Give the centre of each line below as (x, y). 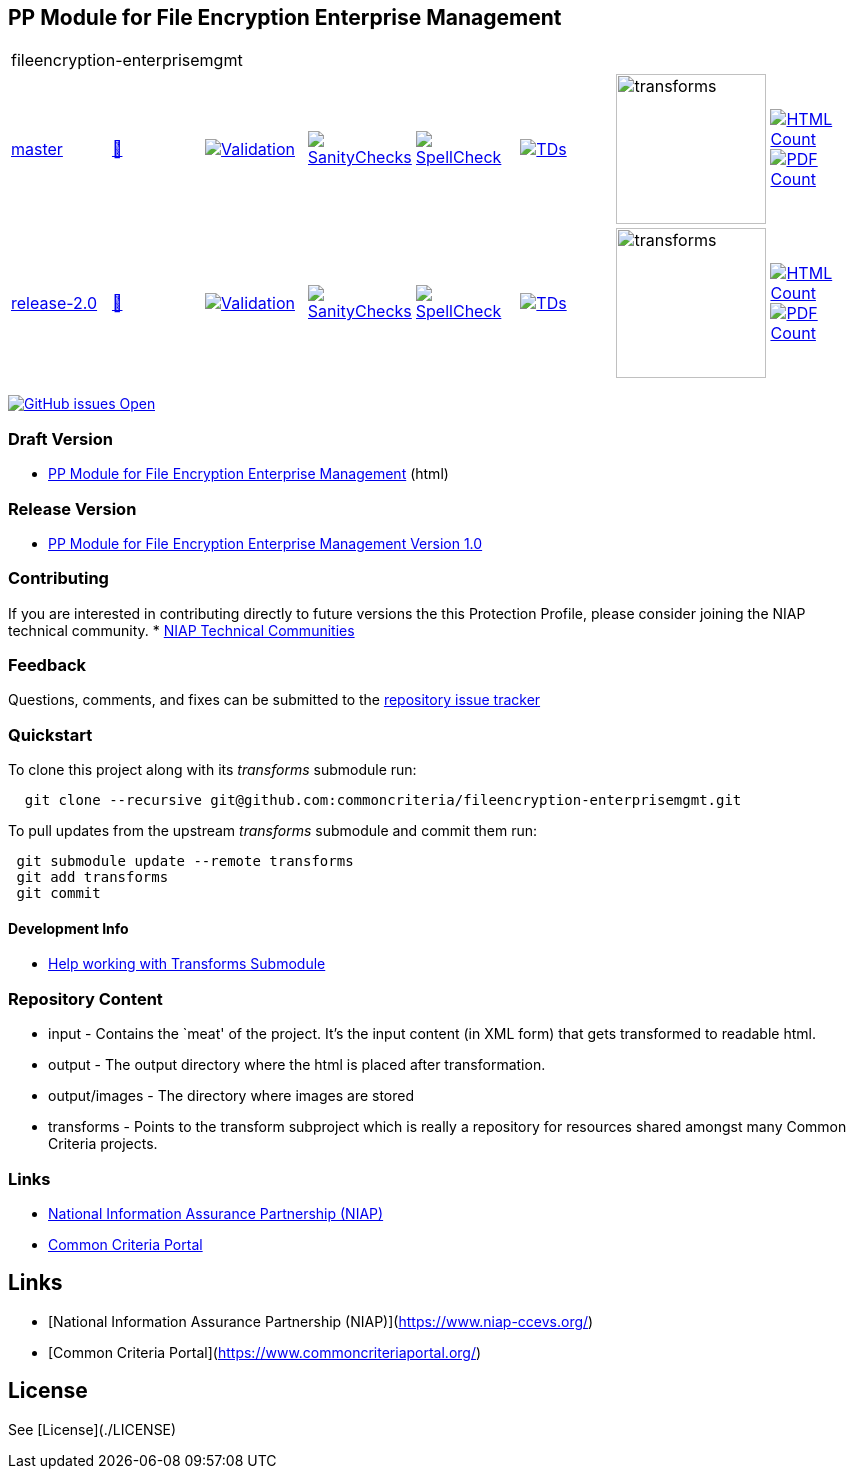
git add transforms (92, 877)
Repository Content (85, 998)
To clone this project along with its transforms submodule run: (212, 770)
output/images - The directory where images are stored (231, 1096)
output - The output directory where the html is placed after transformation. (297, 1065)
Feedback (47, 665)
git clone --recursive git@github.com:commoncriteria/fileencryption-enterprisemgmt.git (383, 800)
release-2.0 (54, 303)
